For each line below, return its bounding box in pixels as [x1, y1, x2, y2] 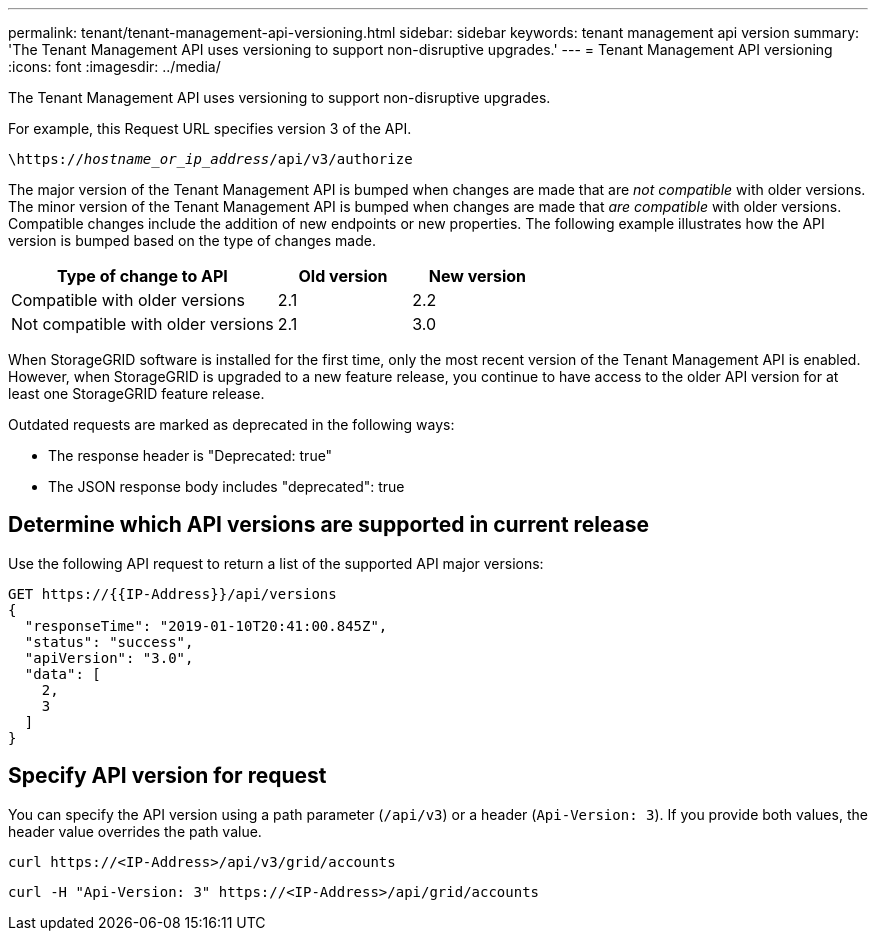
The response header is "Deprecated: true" [48, 447, 333, 464]
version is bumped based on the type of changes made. [8, 232, 376, 249]
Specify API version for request [8, 763, 327, 789]
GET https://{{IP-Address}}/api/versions [8, 585, 337, 602]
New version [428, 266, 527, 286]
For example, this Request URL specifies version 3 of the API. [8, 120, 412, 137]
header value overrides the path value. [8, 822, 262, 840]
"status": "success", [24, 633, 194, 650]
